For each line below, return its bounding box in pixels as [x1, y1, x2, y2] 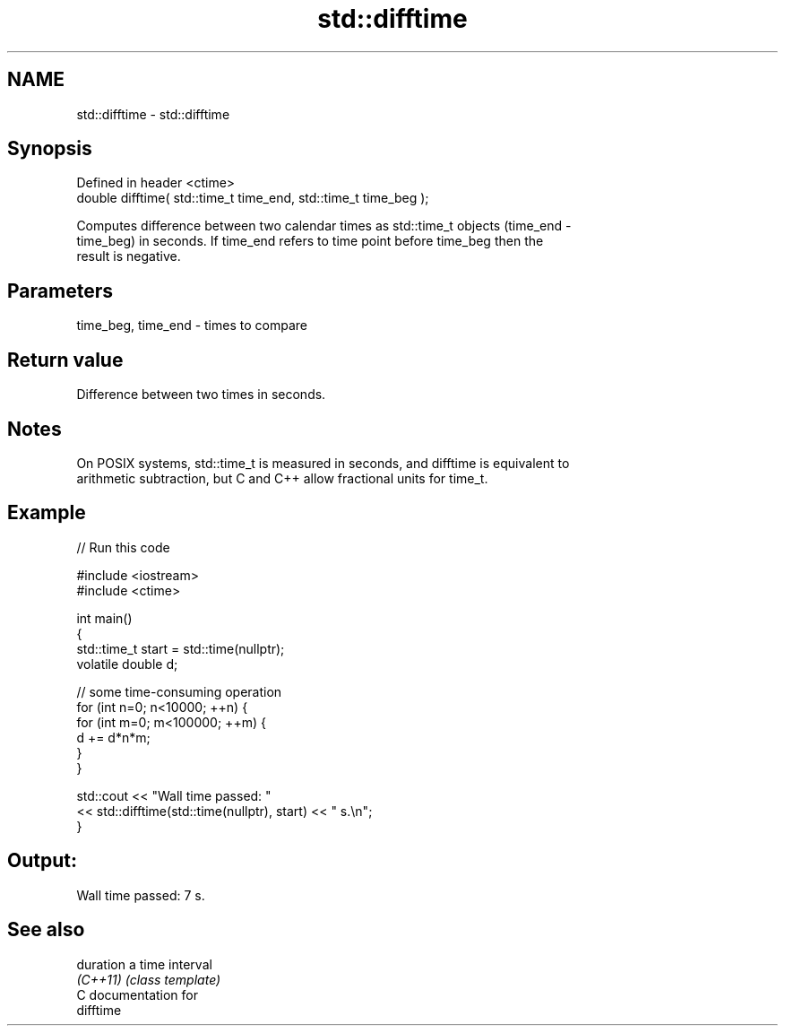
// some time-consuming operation [76, 683, 282, 699]
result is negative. [76, 248, 181, 265]
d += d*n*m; [76, 729, 151, 745]
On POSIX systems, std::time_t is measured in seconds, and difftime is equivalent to [76, 455, 570, 471]
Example [7, 501, 86, 525]
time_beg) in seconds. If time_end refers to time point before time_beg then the [76, 233, 544, 249]
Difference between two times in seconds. [76, 386, 326, 403]
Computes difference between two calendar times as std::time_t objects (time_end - [76, 218, 572, 234]
